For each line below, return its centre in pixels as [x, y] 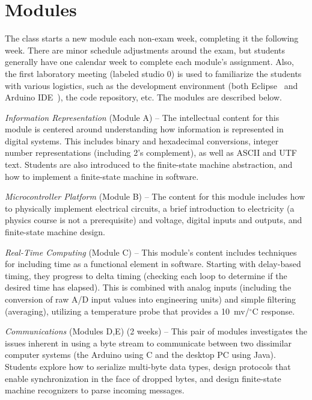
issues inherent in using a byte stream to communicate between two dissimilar [148, 343]
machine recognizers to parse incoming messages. [95, 390]
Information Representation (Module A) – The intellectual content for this [142, 117]
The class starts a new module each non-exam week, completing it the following [152, 38]
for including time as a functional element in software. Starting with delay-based [153, 264]
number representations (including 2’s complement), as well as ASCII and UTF [151, 152]
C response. [274, 311]
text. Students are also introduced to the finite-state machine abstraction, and [149, 165]
